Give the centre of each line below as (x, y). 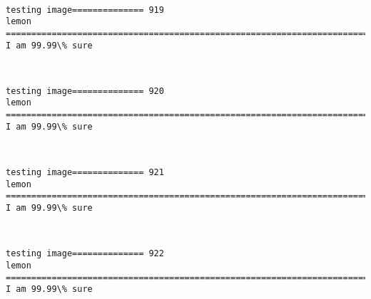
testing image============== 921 (85, 173)
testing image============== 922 (85, 254)
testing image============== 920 (85, 91)
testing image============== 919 (85, 10)
